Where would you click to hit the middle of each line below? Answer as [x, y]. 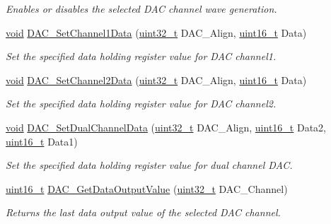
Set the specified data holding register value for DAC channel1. [141, 56]
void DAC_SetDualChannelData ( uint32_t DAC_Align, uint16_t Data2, [166, 127]
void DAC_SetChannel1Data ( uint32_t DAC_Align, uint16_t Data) [156, 32]
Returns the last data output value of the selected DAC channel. [143, 212]
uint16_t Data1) [42, 141]
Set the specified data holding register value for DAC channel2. [141, 104]
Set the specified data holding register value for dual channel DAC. [149, 165]
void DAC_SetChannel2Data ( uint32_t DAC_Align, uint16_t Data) [156, 79]
